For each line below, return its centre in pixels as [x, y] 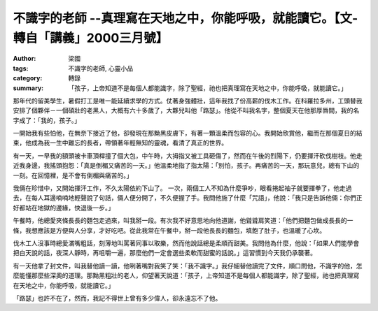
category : [28, 78]
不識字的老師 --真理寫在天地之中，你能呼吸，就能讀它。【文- [185, 18]
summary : [28, 88]
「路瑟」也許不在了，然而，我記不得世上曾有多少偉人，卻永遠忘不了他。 [117, 298]
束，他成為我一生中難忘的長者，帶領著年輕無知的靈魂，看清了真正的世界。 [120, 143]
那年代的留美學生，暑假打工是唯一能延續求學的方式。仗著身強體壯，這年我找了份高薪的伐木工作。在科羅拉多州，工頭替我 [188, 101]
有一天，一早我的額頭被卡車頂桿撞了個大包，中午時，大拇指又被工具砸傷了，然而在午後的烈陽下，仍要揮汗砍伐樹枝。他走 [188, 155]
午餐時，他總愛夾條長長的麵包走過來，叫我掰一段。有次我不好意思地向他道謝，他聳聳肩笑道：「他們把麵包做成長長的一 [183, 221]
